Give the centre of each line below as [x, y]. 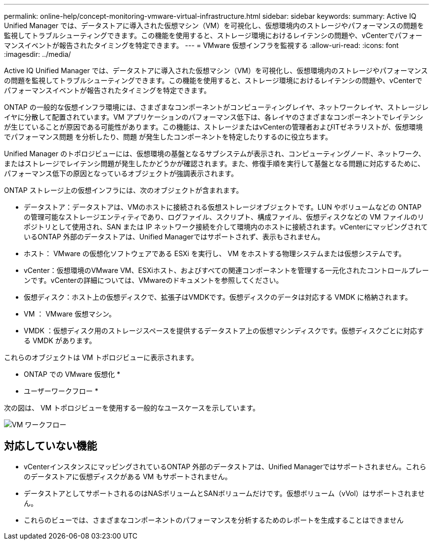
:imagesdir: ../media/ [38, 54]
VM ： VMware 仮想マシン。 [70, 314]
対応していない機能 [51, 446]
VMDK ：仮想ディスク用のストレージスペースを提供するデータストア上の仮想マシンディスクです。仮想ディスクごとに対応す [224, 331]
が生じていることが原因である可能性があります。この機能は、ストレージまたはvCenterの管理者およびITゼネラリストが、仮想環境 [214, 127]
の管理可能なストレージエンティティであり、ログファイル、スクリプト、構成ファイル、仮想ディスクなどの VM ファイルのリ [224, 217]
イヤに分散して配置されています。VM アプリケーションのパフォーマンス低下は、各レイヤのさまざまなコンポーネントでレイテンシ [214, 117]
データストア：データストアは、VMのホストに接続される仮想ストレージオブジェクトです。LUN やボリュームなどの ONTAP [223, 207]
